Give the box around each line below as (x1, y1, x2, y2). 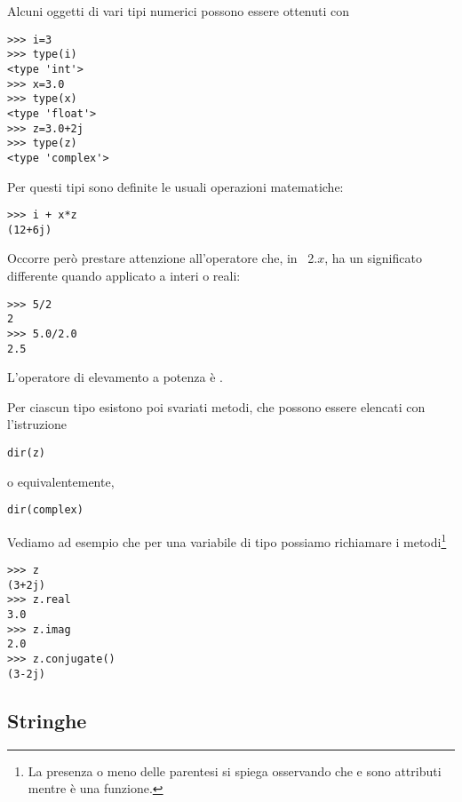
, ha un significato (324, 249, 422, 267)
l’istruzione (7, 415, 68, 433)
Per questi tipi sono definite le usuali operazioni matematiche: (7, 177, 344, 195)
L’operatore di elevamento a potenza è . (7, 368, 223, 386)
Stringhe (7, 706, 87, 734)
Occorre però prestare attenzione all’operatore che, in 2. (7, 249, 318, 267)
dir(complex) (7, 504, 84, 517)
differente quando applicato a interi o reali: (7, 266, 241, 284)
